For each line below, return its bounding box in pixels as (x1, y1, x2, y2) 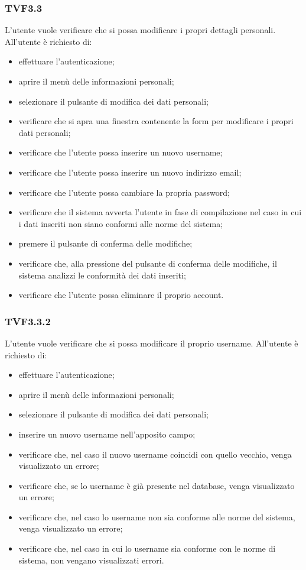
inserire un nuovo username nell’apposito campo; (18, 427, 196, 440)
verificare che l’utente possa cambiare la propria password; (18, 186, 230, 198)
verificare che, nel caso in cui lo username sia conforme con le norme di (18, 542, 276, 555)
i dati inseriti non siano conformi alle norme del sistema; (18, 217, 223, 229)
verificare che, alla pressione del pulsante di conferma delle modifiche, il (18, 257, 277, 269)
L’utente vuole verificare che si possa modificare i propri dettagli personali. (5, 24, 276, 36)
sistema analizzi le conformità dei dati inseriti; (18, 268, 186, 281)
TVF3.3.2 (5, 313, 51, 328)
